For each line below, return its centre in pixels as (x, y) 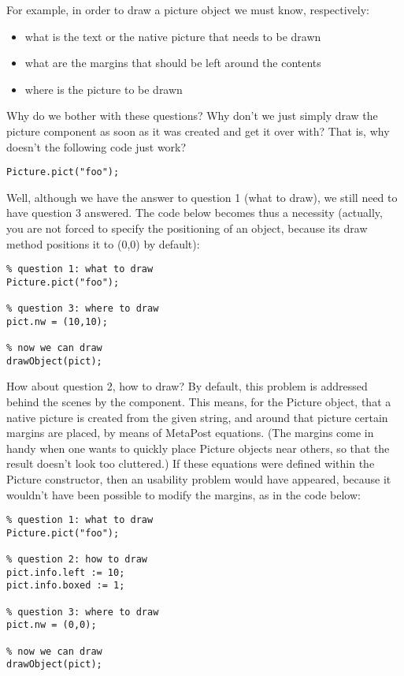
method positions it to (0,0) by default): (103, 243)
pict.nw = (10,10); (57, 321)
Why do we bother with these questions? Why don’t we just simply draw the (192, 116)
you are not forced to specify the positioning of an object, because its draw (187, 228)
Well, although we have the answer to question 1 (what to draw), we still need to (202, 197)
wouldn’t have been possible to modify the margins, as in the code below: (183, 494)
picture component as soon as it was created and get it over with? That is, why (198, 131)
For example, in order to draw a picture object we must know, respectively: (188, 9)
